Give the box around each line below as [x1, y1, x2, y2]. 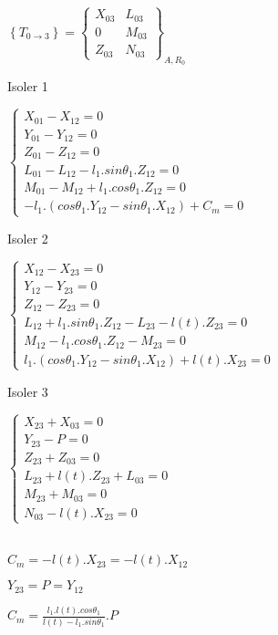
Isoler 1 [7, 77, 48, 96]
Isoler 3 [7, 381, 48, 401]
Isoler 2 [7, 228, 48, 247]
